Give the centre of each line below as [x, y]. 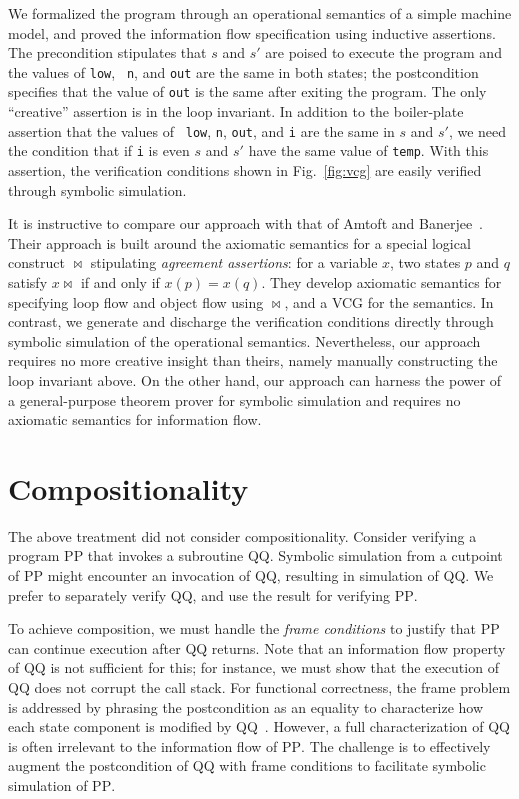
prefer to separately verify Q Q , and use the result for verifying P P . [213, 594]
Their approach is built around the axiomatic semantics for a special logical [239, 242]
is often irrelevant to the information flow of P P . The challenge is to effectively [249, 745]
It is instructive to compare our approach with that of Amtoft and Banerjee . [246, 223]
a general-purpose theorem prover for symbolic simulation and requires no [234, 399]
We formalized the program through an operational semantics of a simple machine [260, 13]
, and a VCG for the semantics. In [389, 301]
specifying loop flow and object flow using [136, 301]
